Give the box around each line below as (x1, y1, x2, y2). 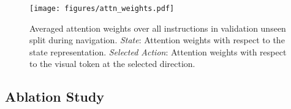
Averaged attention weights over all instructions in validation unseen (29, 21, 286, 34)
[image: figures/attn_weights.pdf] (29, 4, 175, 13)
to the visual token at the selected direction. (29, 57, 195, 70)
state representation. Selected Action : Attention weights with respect (29, 45, 287, 58)
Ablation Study (5, 87, 105, 106)
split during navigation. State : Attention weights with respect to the (29, 33, 285, 46)
